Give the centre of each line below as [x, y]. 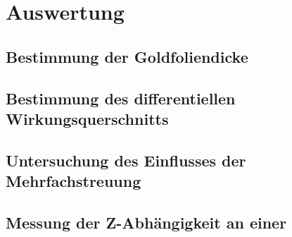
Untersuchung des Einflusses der [126, 160]
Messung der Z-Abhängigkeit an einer [146, 222]
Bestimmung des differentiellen [121, 98]
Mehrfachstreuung [74, 181]
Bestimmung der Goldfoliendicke [127, 56]
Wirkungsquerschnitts [87, 118]
